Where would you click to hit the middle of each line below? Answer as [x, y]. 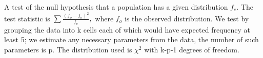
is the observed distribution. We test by [187, 18]
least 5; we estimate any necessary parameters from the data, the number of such [131, 39]
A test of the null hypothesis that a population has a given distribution [116, 7]
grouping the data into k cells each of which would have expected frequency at [127, 29]
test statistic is [27, 18]
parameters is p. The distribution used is [68, 49]
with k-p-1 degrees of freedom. [192, 49]
